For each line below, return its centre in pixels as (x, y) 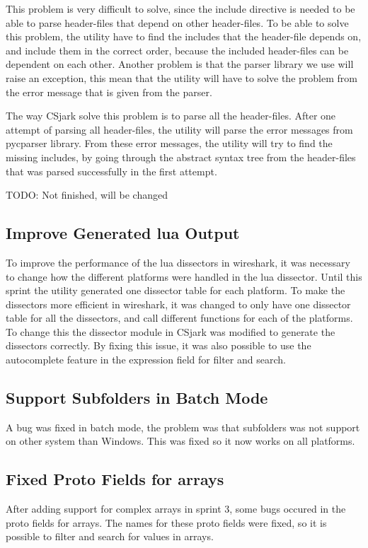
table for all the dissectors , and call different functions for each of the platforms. (179, 318)
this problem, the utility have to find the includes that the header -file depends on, (184, 36)
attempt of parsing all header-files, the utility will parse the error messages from (179, 129)
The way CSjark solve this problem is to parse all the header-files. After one (171, 116)
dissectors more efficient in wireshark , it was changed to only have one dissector (178, 304)
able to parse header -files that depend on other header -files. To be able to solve (177, 22)
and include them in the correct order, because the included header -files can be (177, 50)
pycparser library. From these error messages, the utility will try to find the (169, 143)
